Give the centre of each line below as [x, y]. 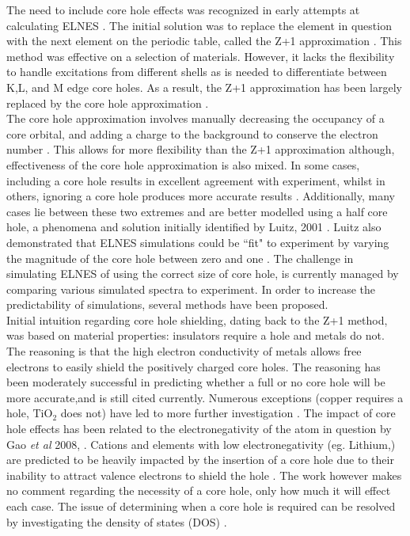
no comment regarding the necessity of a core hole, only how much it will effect [199, 490]
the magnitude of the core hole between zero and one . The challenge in [180, 258]
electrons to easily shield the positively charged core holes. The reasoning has [194, 366]
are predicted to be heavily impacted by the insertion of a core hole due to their [200, 460]
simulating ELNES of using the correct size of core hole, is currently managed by [203, 274]
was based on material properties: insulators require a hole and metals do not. [196, 335]
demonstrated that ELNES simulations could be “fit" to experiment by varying [198, 242]
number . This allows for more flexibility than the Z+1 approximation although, [201, 149]
